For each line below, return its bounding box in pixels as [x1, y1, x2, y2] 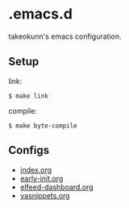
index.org [19, 164, 52, 174]
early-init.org [19, 173, 64, 183]
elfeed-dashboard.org [19, 182, 94, 192]
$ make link [8, 92, 48, 100]
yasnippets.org [19, 190, 70, 200]
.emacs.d [8, 5, 73, 23]
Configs [8, 144, 50, 157]
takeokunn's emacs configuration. [8, 31, 122, 41]
